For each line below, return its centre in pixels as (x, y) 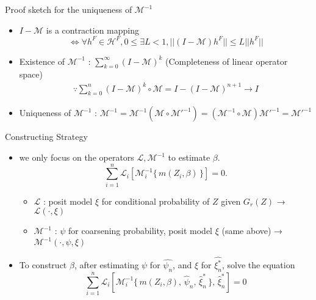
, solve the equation (258, 265)
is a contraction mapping (93, 30)
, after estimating (106, 265)
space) (31, 74)
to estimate (189, 157)
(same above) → (252, 231)
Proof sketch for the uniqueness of (69, 9)
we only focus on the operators (77, 157)
